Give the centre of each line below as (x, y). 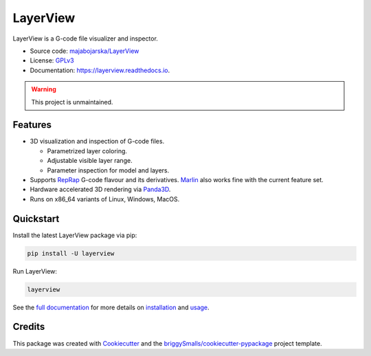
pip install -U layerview (71, 253)
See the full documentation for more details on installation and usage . (111, 307)
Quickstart (36, 219)
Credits (29, 327)
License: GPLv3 (52, 60)
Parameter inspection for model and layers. (108, 170)
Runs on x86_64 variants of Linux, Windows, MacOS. (105, 199)
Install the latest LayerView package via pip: (75, 235)
